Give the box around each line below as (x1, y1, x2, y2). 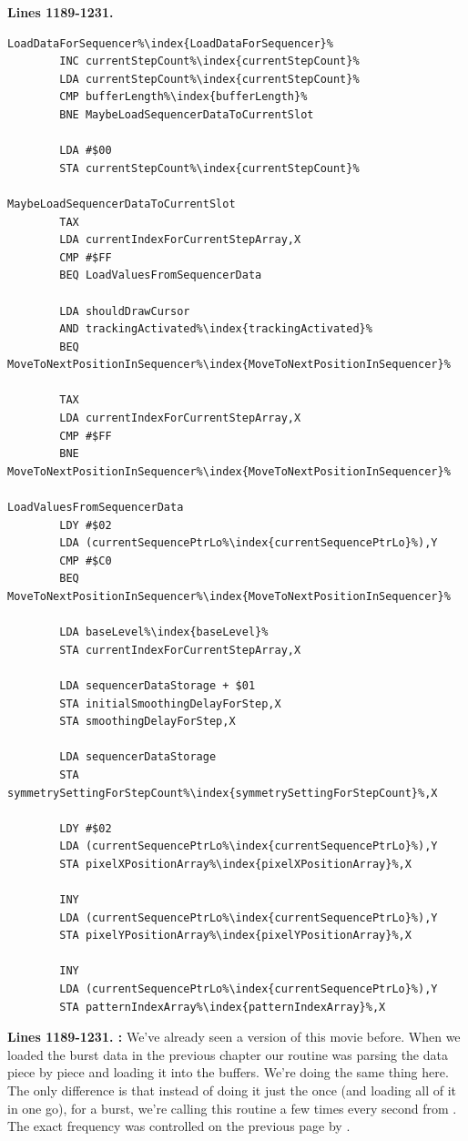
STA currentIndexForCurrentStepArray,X (59, 643, 301, 657)
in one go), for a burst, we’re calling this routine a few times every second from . (7, 1098, 457, 1117)
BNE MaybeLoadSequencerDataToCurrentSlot (59, 107, 314, 121)
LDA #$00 (59, 144, 112, 158)
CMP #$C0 (59, 554, 112, 567)
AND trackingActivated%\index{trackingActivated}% (59, 322, 372, 336)
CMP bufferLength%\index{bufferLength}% (59, 90, 308, 104)
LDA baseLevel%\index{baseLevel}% (59, 626, 269, 639)
